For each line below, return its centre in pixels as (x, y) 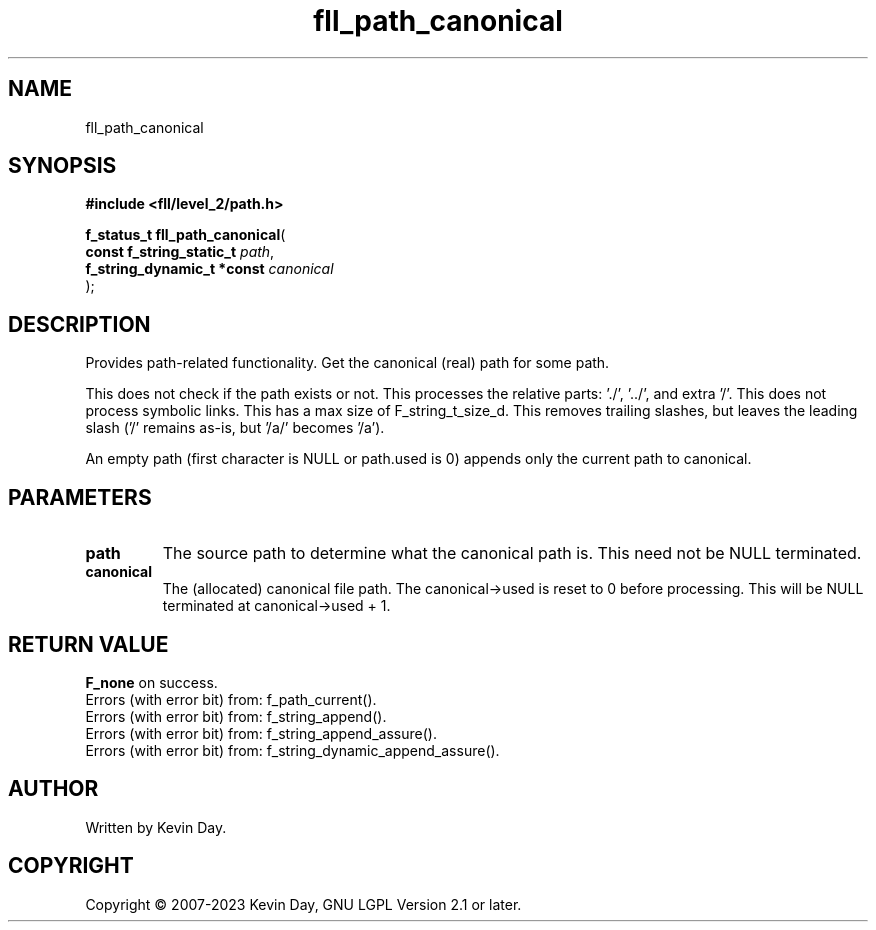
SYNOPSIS (62, 166)
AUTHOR (53, 789)
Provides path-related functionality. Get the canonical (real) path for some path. (347, 363)
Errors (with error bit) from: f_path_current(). (231, 699)
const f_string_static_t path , (180, 252)
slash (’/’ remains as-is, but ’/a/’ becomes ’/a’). (235, 428)
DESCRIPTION (79, 324)
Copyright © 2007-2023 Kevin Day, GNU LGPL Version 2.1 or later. (303, 904)
